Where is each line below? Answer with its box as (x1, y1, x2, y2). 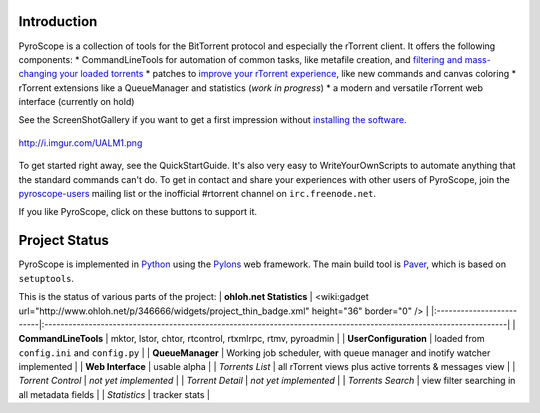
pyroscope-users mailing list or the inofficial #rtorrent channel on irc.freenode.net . (18, 188, 377, 200)
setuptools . (18, 272, 75, 284)
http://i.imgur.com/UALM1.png (18, 136, 143, 149)
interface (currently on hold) (18, 96, 135, 108)
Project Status (18, 232, 110, 249)
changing (18, 68, 58, 80)
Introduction (18, 13, 98, 30)
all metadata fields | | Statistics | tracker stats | (18, 388, 210, 400)
